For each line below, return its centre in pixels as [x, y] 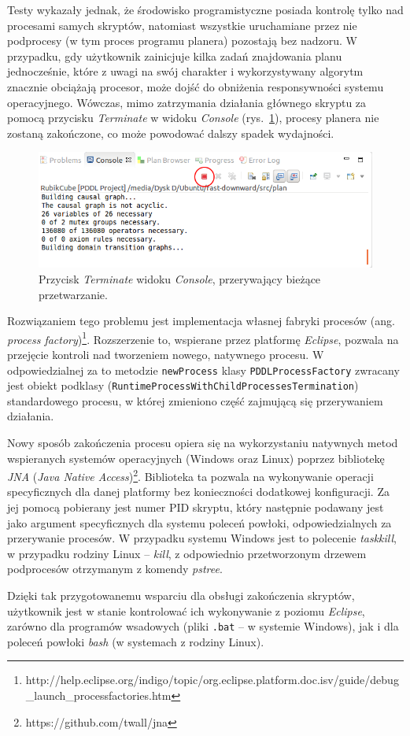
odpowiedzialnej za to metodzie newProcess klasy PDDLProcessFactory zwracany [203, 370]
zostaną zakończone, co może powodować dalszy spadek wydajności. [171, 133]
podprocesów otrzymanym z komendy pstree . [115, 569]
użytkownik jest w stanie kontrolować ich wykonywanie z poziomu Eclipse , [186, 610]
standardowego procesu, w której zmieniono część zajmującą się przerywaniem [195, 400]
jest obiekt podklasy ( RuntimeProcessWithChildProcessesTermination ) [183, 385]
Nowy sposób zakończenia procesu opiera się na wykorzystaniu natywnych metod [203, 443]
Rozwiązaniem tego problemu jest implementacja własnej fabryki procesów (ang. [201, 321]
